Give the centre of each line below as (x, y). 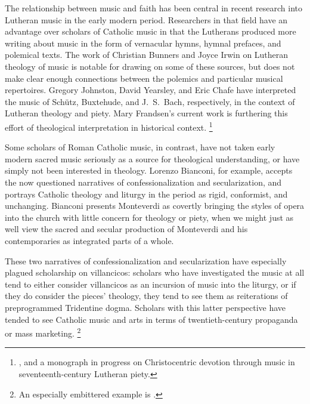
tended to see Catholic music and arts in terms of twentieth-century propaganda (151, 319)
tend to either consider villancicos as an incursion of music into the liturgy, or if (151, 284)
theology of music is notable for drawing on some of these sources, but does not (150, 66)
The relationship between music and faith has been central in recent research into (154, 8)
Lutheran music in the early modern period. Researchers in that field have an (146, 19)
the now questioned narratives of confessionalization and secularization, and (143, 182)
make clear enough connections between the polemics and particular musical (144, 78)
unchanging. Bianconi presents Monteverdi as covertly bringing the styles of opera (155, 206)
